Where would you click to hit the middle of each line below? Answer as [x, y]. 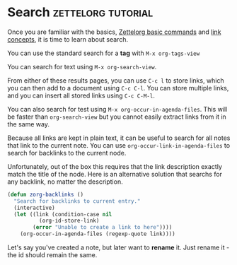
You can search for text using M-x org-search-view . [82, 66]
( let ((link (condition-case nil [63, 214]
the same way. [28, 124]
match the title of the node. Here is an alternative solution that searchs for [115, 174]
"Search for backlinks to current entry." [77, 201]
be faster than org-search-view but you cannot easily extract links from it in [117, 117]
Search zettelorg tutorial [80, 12]
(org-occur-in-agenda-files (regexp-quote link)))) [98, 234]
